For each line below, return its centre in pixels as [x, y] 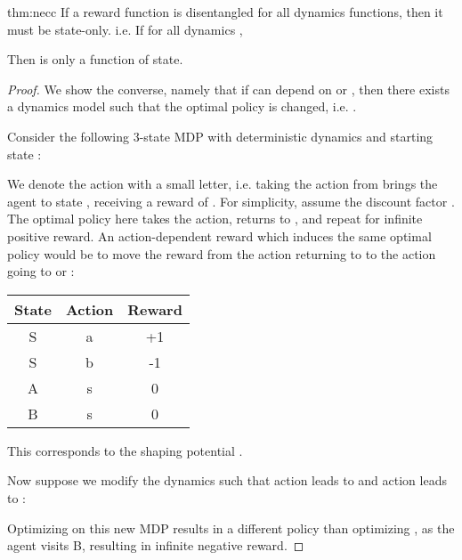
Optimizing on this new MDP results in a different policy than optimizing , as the [231, 528]
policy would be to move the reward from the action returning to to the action [222, 253]
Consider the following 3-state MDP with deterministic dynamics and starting [220, 136]
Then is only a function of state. [95, 59]
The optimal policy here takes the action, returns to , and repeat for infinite [215, 219]
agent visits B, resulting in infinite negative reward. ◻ [156, 545]
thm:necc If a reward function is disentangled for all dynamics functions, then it [225, 12]
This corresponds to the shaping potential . [125, 450]
